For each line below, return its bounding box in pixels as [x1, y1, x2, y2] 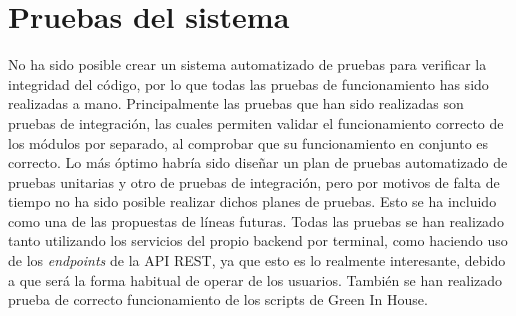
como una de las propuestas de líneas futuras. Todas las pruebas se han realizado [8, 210, 504, 231]
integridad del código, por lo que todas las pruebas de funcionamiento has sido [8, 73, 489, 94]
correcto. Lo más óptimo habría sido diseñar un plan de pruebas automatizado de [8, 152, 508, 173]
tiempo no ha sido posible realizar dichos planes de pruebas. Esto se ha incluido [8, 191, 497, 212]
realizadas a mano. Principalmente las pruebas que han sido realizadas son [8, 93, 464, 114]
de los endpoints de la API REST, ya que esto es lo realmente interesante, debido [8, 250, 506, 271]
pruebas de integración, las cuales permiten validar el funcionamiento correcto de [8, 112, 504, 133]
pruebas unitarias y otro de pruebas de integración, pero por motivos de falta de [8, 171, 500, 192]
